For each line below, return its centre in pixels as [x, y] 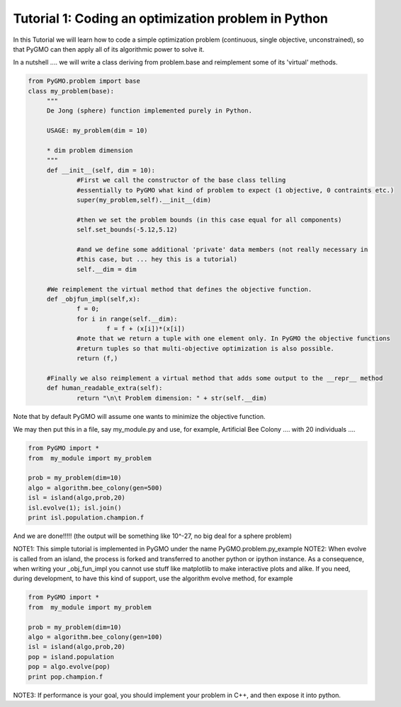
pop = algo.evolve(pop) [69, 667]
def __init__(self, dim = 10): [101, 170]
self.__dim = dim [107, 269]
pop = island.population [71, 657]
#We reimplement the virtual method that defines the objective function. [179, 289]
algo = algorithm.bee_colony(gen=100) [95, 637]
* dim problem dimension [90, 151]
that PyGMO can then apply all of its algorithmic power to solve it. [109, 49]
